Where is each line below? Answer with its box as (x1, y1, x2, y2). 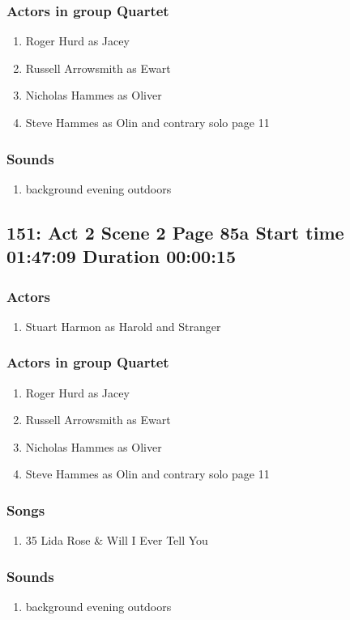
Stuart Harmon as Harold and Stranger (25, 317, 221, 334)
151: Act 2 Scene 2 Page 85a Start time (6, 219, 344, 244)
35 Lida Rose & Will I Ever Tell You (25, 532, 208, 549)
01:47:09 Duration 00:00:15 (6, 244, 236, 269)
